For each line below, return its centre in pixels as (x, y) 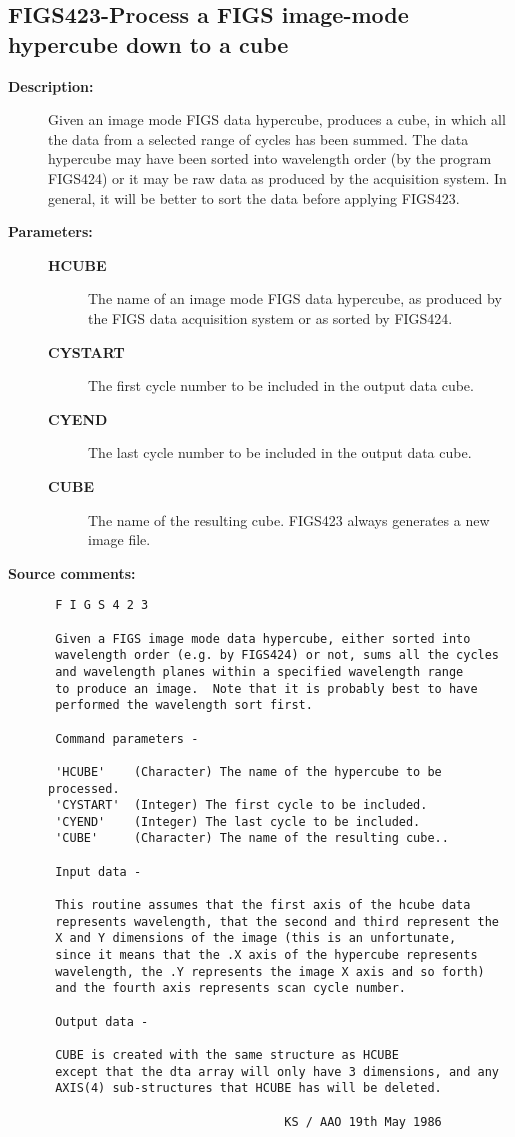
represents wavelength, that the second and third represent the (277, 921)
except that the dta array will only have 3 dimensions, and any (277, 1071)
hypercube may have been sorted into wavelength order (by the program (270, 158)
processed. (84, 788)
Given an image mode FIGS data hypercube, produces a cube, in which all (277, 119)
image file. (119, 539)
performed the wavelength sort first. (184, 705)
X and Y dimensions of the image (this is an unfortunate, (256, 938)
